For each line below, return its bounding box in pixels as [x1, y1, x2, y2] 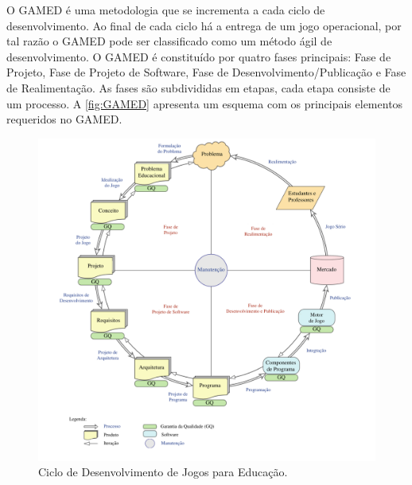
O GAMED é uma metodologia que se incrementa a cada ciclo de [6, 2, 325, 18]
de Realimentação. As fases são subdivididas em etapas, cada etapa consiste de [6, 79, 391, 96]
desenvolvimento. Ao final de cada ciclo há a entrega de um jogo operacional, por [6, 17, 402, 33]
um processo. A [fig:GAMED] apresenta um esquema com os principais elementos [6, 95, 403, 111]
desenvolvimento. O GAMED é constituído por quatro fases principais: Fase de [6, 48, 391, 65]
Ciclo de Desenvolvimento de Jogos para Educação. [38, 463, 288, 480]
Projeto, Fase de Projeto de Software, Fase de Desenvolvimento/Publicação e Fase [6, 64, 406, 80]
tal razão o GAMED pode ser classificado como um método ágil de [6, 33, 332, 49]
